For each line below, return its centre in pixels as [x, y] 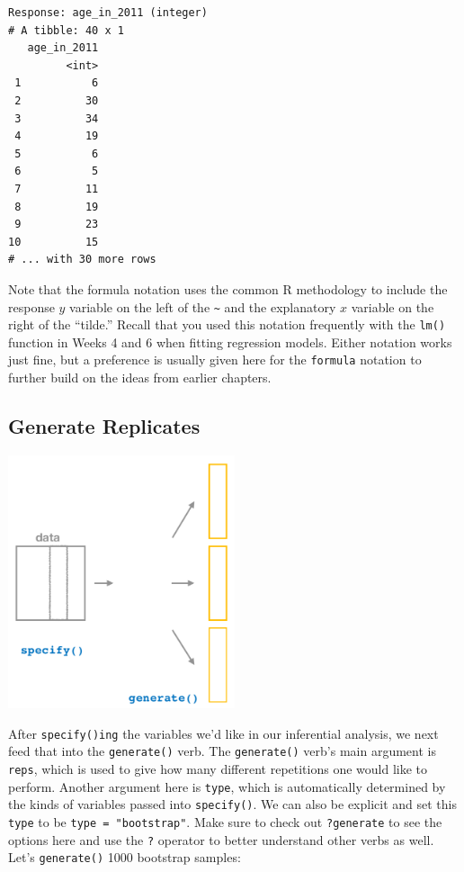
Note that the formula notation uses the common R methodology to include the [228, 288]
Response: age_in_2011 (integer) [108, 13]
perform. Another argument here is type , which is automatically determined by [227, 786]
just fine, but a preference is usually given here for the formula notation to [215, 360]
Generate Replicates [104, 426]
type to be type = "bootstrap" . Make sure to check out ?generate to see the [225, 822]
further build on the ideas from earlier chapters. [140, 378]
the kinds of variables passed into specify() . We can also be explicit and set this [233, 804]
